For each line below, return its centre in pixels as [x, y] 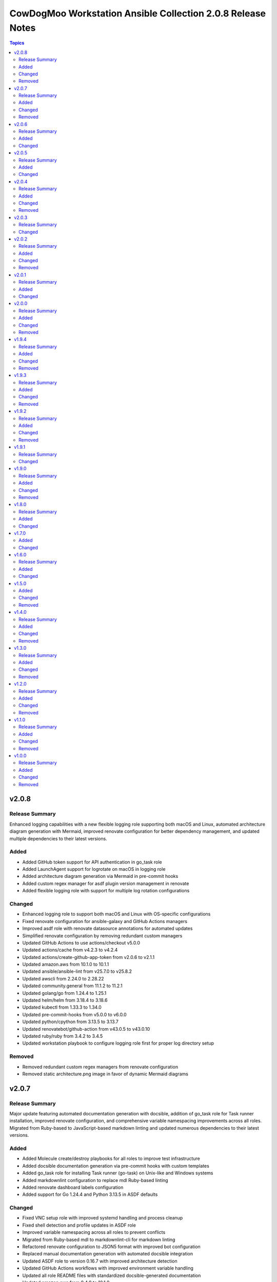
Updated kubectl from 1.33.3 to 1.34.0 [62, 1007]
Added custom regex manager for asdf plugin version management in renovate [106, 883]
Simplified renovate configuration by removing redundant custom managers [102, 935]
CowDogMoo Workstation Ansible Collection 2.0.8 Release [138, 13]
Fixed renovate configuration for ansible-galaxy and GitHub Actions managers [105, 921]
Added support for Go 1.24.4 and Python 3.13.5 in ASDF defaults [90, 1194]
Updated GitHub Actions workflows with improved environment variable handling [108, 1268]
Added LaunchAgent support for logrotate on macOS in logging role [94, 869]
